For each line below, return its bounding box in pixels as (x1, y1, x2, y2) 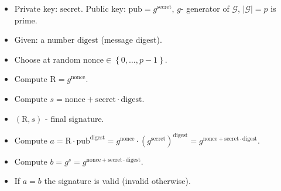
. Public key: (80, 2, 126, 14)
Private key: (14, 2, 58, 14)
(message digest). (101, 33, 162, 46)
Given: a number (14, 33, 75, 46)
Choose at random (14, 53, 81, 65)
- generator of (180, 2, 229, 14)
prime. (14, 13, 37, 26)
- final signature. (45, 112, 104, 124)
